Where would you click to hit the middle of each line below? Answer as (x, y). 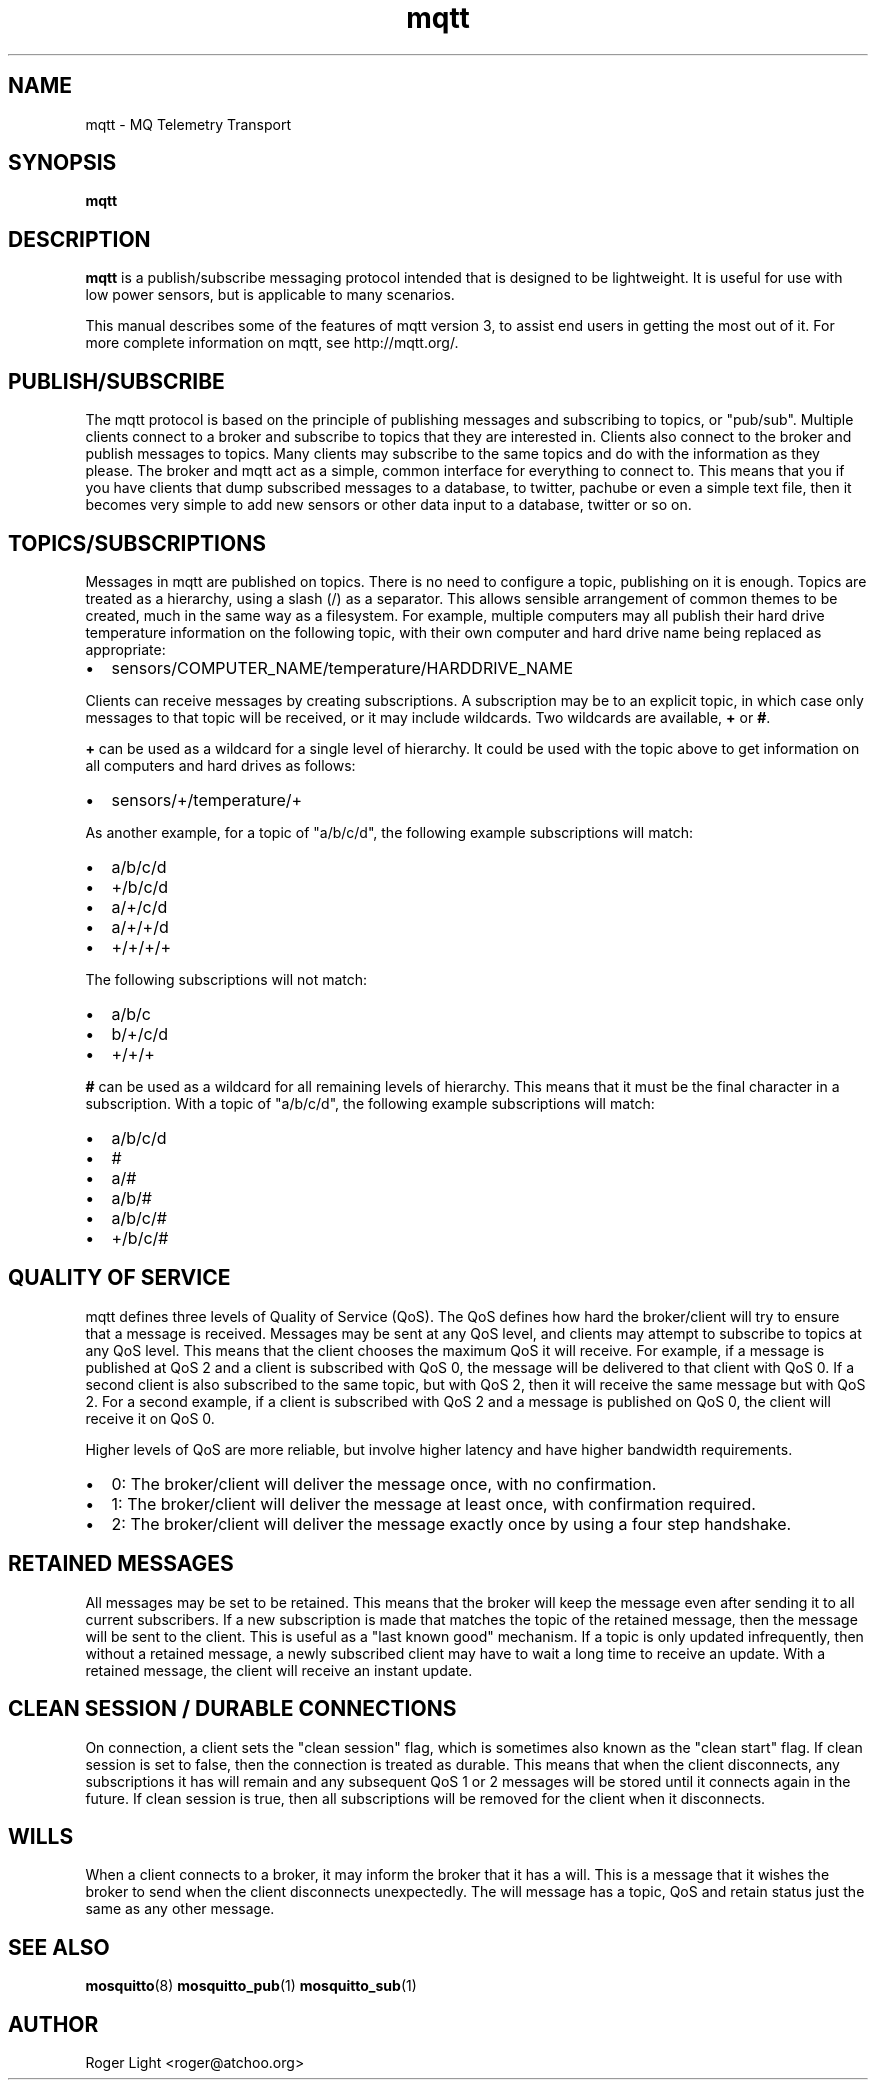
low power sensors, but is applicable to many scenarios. (270, 295)
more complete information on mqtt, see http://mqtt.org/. (272, 343)
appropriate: (125, 649)
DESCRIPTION (79, 239)
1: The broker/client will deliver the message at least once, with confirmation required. (433, 1503)
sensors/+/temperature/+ (207, 799)
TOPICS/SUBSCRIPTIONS (137, 543)
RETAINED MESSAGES (121, 1564)
